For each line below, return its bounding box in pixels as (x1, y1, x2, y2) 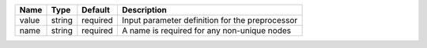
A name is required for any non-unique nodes (121, 25, 292, 35)
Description (121, 5, 168, 15)
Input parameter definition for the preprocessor (121, 15, 298, 25)
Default (81, 5, 111, 15)
